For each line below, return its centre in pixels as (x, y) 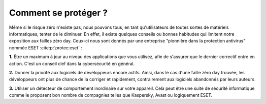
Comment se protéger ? (58, 13)
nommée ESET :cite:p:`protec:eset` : (46, 48)
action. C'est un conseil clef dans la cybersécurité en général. (72, 63)
